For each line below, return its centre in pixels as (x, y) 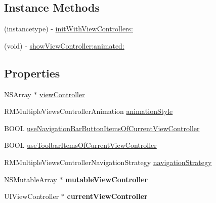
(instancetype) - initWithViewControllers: (69, 29)
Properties (32, 73)
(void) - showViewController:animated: (64, 45)
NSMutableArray (31, 179)
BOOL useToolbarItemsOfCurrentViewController (80, 145)
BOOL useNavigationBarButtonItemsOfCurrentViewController (102, 128)
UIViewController (32, 196)
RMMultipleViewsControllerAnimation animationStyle (89, 111)
